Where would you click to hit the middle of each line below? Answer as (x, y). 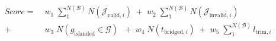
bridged (174, 32)
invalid (218, 16)
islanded (85, 34)
